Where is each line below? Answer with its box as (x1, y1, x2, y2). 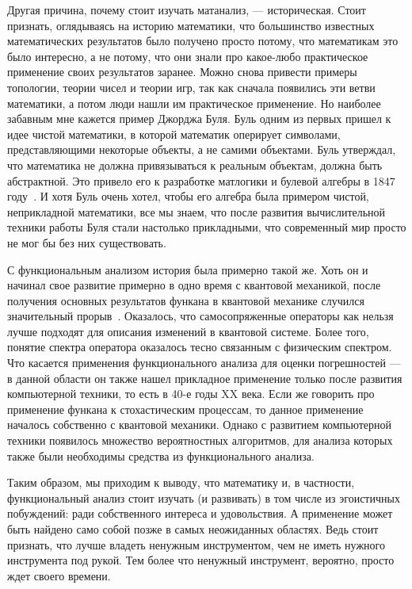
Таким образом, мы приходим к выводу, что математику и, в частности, (7, 474, 355, 491)
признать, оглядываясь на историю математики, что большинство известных (7, 17, 375, 33)
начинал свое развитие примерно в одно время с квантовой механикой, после (7, 277, 381, 293)
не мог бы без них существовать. (7, 234, 166, 251)
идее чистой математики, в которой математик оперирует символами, (7, 125, 341, 142)
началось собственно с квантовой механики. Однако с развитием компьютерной (7, 416, 392, 433)
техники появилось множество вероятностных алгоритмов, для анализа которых (7, 432, 393, 449)
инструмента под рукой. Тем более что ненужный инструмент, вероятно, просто (7, 552, 395, 568)
